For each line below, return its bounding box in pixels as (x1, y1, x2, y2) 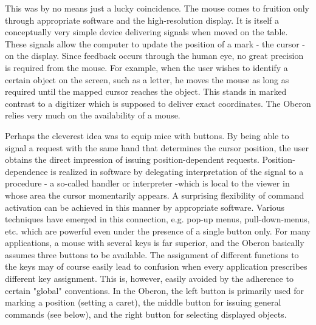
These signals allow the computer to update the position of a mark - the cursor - (5, 37, 306, 50)
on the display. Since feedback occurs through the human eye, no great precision (5, 49, 304, 62)
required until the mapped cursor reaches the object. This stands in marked (5, 85, 287, 98)
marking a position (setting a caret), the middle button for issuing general (5, 296, 281, 309)
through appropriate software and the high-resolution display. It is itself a (5, 13, 279, 26)
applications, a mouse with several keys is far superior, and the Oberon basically (5, 236, 304, 249)
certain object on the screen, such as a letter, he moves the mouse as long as (5, 73, 289, 86)
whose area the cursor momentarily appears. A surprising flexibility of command (5, 188, 304, 201)
